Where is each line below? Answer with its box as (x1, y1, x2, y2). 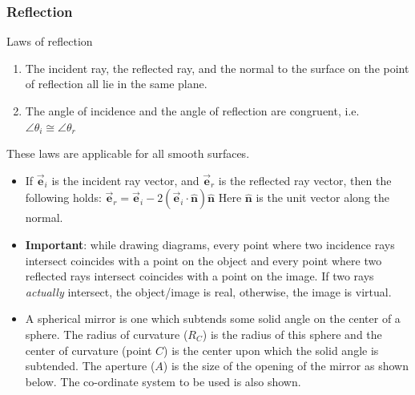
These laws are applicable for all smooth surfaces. (6, 145, 250, 162)
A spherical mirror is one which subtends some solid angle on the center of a (25, 310, 401, 327)
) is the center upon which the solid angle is (163, 341, 379, 358)
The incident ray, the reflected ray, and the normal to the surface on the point (25, 59, 409, 76)
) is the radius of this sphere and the (202, 325, 382, 342)
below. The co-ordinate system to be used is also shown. (25, 373, 301, 389)
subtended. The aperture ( (25, 357, 155, 374)
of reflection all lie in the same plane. (25, 75, 207, 92)
